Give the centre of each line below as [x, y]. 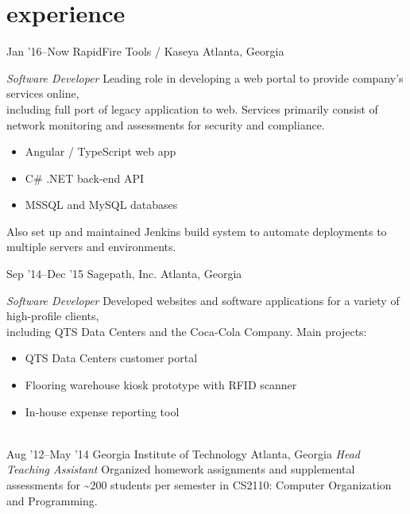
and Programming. [52, 500]
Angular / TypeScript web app [101, 151]
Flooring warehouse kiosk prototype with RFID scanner [161, 385]
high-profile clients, [53, 316]
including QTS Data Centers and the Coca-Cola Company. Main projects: [187, 331]
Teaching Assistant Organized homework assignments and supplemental [181, 469]
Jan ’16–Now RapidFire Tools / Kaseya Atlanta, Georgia [145, 51]
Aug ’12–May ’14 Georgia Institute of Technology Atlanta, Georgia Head [184, 453]
